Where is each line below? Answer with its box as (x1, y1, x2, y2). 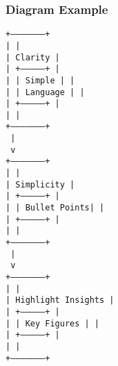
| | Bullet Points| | (6, 203, 105, 213)
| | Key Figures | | (6, 318, 100, 328)
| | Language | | (6, 87, 85, 97)
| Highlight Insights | (6, 295, 115, 306)
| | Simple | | (6, 75, 75, 85)
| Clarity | (6, 52, 60, 63)
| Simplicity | (6, 179, 75, 190)
